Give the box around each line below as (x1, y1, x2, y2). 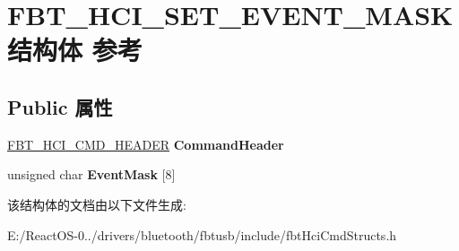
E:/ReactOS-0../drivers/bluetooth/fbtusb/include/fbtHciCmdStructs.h (7, 225, 397, 244)
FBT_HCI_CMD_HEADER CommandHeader (7, 134, 284, 153)
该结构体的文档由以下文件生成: (7, 195, 186, 213)
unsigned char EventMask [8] (7, 165, 176, 184)
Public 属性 (7, 92, 113, 120)
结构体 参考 (7, 31, 143, 68)
